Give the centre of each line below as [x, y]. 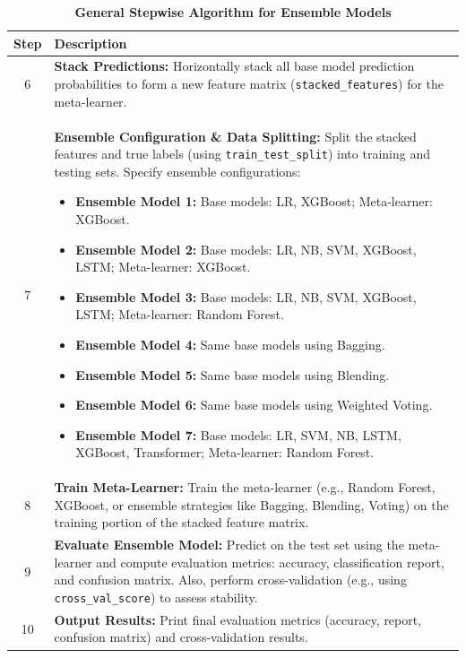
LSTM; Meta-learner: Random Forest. [180, 314]
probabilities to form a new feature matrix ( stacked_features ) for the [249, 84]
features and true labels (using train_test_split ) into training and [242, 154]
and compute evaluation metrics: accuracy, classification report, [270, 562]
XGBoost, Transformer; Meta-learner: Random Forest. [225, 452]
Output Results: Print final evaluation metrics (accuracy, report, [238, 619]
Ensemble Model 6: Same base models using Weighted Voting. [254, 405]
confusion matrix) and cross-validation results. [181, 637]
